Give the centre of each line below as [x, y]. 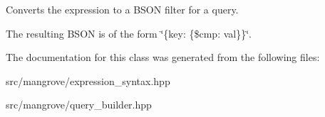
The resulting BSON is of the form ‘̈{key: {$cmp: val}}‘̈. [129, 33]
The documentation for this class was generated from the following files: [163, 57]
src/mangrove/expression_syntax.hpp [88, 80]
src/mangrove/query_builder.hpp [79, 105]
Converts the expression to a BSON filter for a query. [122, 9]
